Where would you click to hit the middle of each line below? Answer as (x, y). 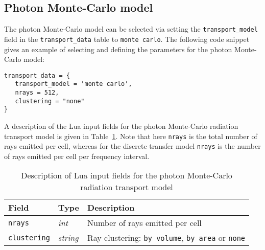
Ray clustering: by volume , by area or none (166, 238)
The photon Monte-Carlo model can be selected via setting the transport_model (131, 29)
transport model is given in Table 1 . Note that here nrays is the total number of (131, 136)
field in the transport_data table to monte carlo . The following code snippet (127, 39)
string (68, 238)
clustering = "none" (50, 101)
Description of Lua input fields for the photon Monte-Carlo (127, 175)
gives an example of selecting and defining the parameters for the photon (118, 49)
